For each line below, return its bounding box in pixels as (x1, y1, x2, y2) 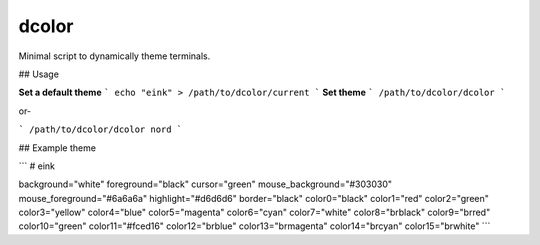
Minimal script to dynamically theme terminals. (18, 50, 211, 62)
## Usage (18, 68, 60, 80)
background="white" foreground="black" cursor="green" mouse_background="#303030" (18, 178, 392, 190)
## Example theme (18, 141, 97, 154)
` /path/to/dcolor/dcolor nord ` (18, 124, 183, 135)
